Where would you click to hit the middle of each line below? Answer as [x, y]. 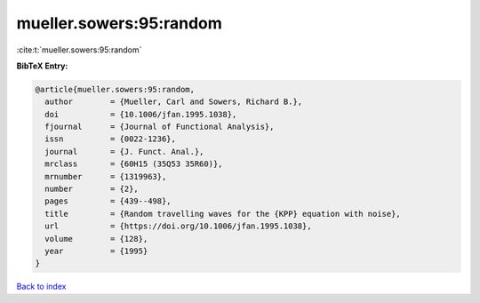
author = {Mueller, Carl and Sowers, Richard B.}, [174, 102]
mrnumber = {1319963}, [106, 176]
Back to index [41, 287]
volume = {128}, [96, 239]
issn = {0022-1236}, [111, 139]
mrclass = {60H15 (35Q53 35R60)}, [134, 164]
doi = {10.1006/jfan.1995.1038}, [141, 114]
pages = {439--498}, [108, 201]
